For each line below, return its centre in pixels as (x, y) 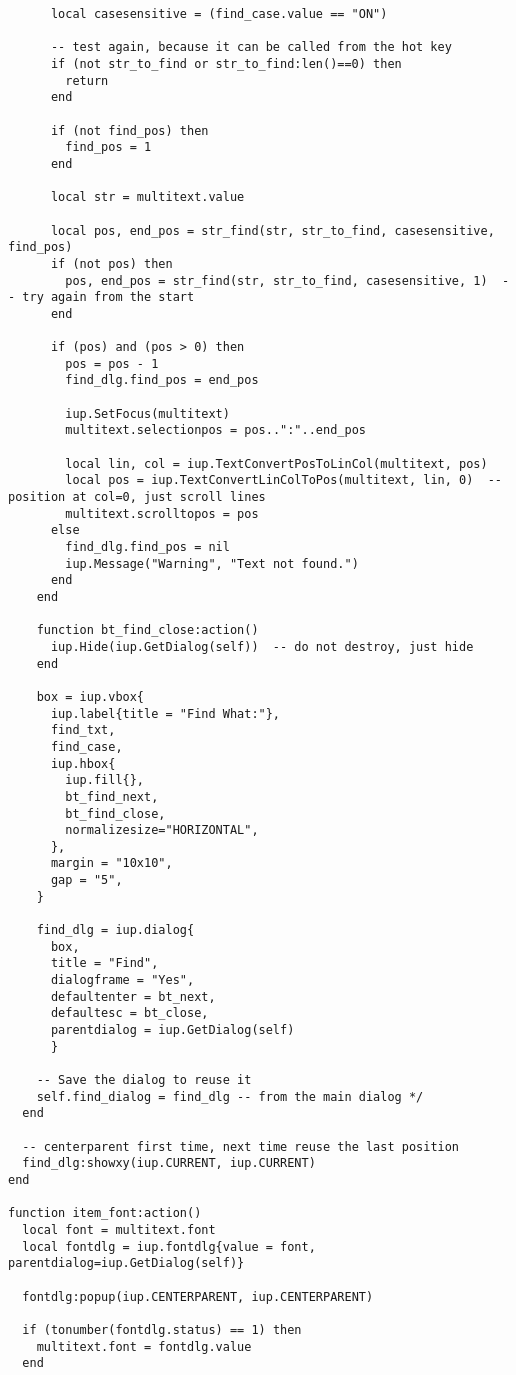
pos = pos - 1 (112, 363)
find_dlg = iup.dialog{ (115, 930)
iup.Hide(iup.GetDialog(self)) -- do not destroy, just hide (262, 646)
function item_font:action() (105, 1213)
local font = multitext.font (119, 1229)
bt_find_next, (112, 796)
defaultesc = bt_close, (129, 1013)
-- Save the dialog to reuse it (144, 1080)
